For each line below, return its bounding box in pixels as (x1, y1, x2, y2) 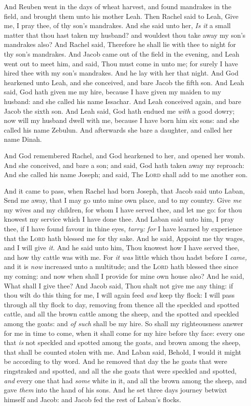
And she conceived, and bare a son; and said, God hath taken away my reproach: (4, 160, 245, 170)
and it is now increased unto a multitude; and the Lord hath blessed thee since (4, 261, 238, 271)
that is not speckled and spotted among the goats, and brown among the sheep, (4, 337, 241, 347)
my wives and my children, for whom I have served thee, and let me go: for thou (4, 204, 242, 214)
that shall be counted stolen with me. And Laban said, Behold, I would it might (4, 346, 242, 357)
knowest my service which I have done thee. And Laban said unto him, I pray (4, 214, 234, 224)
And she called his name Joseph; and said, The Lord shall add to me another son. (4, 169, 248, 180)
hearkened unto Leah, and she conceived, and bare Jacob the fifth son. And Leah (4, 77, 244, 87)
